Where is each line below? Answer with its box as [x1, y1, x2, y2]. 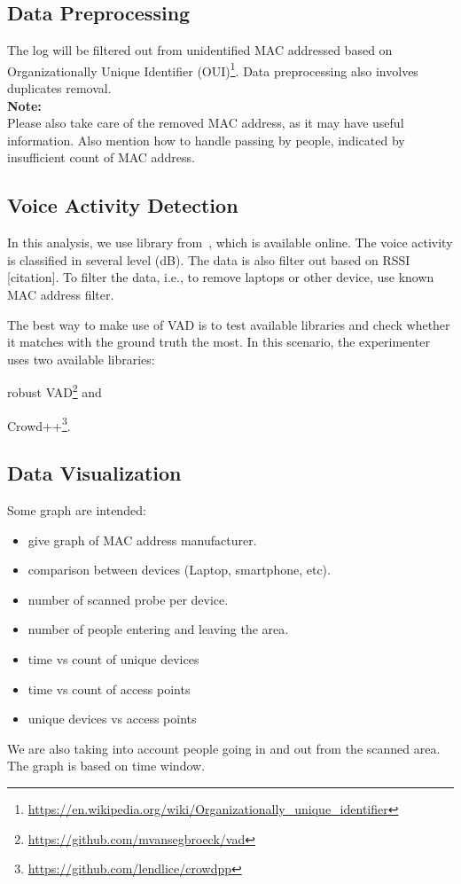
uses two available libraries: [7, 349, 155, 368]
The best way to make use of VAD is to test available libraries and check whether [7, 315, 450, 333]
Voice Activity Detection [7, 192, 238, 219]
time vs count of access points [27, 679, 191, 698]
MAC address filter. [7, 286, 114, 303]
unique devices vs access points [27, 709, 197, 728]
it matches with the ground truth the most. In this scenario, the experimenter [7, 332, 430, 351]
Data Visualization [7, 459, 182, 487]
